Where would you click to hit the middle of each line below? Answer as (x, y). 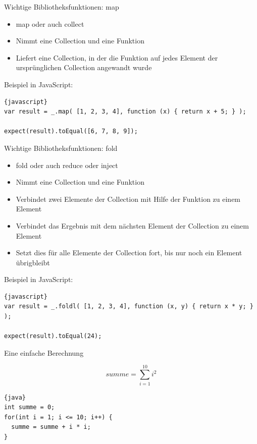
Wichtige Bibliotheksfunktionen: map (62, 7)
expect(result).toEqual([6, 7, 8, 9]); (71, 131)
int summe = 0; (30, 407)
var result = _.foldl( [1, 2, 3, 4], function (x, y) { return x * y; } (129, 307)
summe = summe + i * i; (51, 427)
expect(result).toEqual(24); (53, 336)
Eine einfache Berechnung (44, 352)
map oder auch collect (50, 23)
